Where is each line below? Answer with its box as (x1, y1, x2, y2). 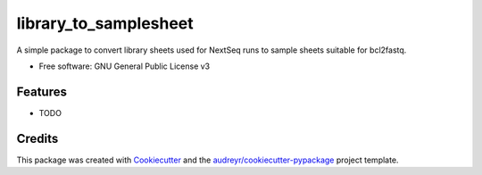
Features (16, 84, 67, 99)
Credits (16, 130, 59, 146)
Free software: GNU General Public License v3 (38, 61, 211, 71)
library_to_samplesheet (16, 13, 194, 33)
